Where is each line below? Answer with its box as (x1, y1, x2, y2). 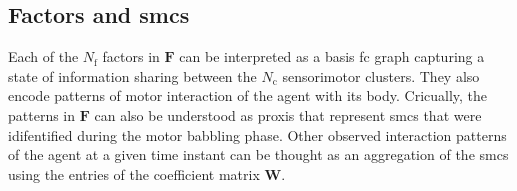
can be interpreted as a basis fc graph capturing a (179, 46, 485, 67)
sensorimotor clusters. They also (282, 65, 480, 86)
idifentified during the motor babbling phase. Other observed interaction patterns (8, 124, 507, 145)
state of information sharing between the (8, 65, 257, 86)
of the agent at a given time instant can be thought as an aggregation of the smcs (8, 144, 509, 165)
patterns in (8, 104, 76, 125)
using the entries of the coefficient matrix (8, 163, 260, 184)
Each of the (8, 46, 79, 67)
